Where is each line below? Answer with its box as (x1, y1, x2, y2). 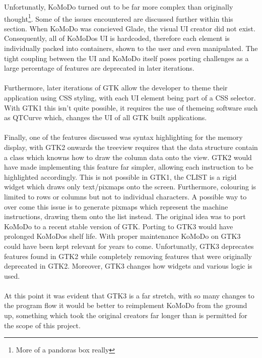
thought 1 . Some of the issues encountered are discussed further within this (4, 12, 233, 24)
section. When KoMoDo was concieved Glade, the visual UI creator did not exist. (4, 23, 255, 33)
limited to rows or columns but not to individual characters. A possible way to (4, 191, 247, 201)
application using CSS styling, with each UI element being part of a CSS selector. (4, 92, 256, 103)
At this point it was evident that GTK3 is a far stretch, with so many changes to (4, 290, 254, 300)
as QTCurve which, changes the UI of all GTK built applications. (4, 112, 207, 123)
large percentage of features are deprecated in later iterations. (4, 63, 194, 73)
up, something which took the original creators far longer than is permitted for (4, 310, 247, 321)
